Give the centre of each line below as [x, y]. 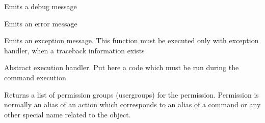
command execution [35, 77]
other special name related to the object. [68, 114]
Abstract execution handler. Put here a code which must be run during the [122, 67]
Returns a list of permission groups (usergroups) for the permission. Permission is [131, 94]
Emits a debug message [41, 6]
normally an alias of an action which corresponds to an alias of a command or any [132, 104]
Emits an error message [41, 23]
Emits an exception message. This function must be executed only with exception [131, 40]
